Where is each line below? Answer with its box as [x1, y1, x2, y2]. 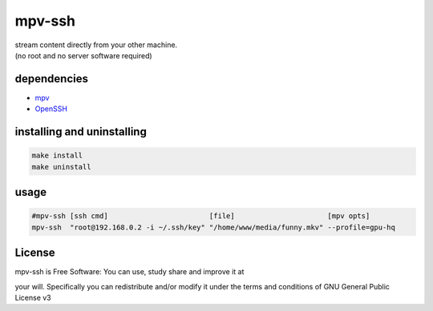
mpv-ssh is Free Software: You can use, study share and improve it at [14, 267, 245, 277]
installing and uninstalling [14, 125, 148, 139]
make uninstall [31, 162, 91, 171]
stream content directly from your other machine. [14, 40, 178, 50]
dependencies [14, 72, 88, 86]
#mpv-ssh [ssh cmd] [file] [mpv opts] [31, 212, 370, 221]
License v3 [14, 293, 51, 302]
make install [31, 151, 83, 160]
